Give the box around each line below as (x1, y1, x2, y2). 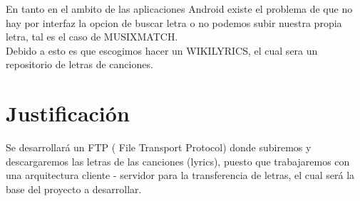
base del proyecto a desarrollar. (6, 181, 142, 196)
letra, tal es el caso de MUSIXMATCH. (6, 29, 178, 44)
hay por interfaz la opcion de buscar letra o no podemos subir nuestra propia (6, 15, 342, 30)
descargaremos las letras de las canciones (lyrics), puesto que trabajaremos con (6, 153, 350, 168)
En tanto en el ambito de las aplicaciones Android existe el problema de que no (6, 1, 353, 16)
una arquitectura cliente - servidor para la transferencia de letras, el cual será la (6, 168, 355, 183)
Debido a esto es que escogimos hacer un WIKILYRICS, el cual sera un (6, 43, 318, 58)
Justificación (6, 99, 130, 128)
